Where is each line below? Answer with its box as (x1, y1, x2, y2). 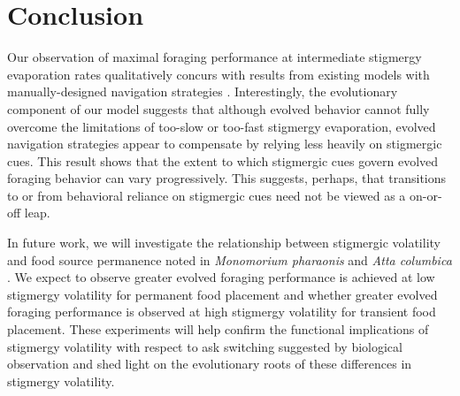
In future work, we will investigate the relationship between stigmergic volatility (7, 233, 441, 252)
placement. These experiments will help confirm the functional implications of (7, 320, 429, 339)
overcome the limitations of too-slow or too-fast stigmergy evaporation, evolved (7, 117, 436, 135)
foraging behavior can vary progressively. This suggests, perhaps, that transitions (7, 169, 447, 187)
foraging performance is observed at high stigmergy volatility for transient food (7, 302, 436, 321)
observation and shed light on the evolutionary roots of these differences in (7, 354, 412, 373)
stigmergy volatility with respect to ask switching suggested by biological (7, 337, 402, 355)
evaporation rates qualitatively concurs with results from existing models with (7, 65, 430, 83)
